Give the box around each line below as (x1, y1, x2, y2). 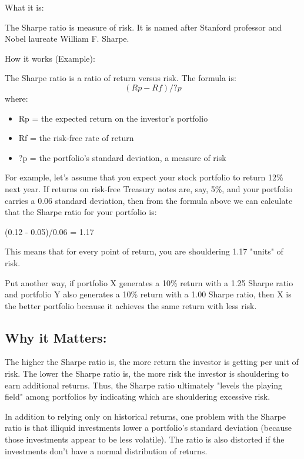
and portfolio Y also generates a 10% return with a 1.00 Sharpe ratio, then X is (5, 288, 292, 300)
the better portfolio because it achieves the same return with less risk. (5, 299, 257, 311)
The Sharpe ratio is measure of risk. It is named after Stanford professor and (5, 21, 282, 33)
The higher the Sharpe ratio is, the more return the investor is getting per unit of (5, 356, 299, 368)
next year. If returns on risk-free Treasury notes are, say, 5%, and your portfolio (5, 182, 293, 195)
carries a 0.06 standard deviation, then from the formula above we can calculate (5, 194, 293, 206)
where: (5, 92, 28, 104)
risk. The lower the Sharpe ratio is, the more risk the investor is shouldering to (5, 367, 289, 380)
